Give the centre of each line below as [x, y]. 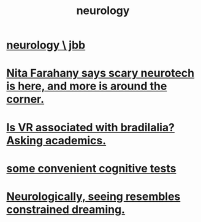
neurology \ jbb [46, 45]
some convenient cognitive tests [91, 168]
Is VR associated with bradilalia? [91, 127]
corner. [25, 99]
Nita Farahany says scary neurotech [100, 73]
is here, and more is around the [87, 86]
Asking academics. [56, 140]
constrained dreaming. [66, 209]
